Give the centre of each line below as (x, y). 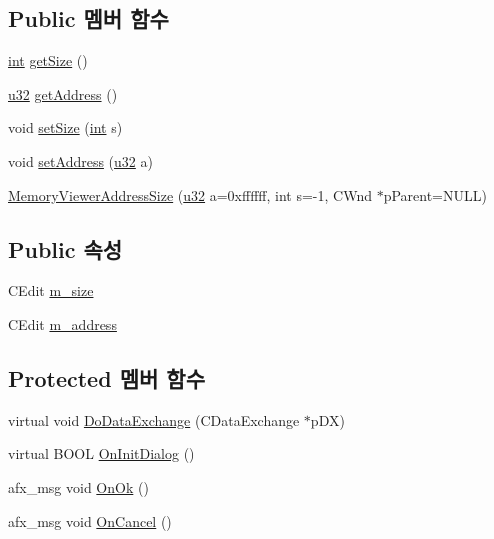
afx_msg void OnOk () (78, 486)
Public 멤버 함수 (88, 18)
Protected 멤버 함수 (106, 377)
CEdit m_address (62, 323)
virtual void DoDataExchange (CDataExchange (154, 419)
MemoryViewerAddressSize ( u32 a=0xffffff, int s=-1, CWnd (190, 194)
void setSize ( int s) (65, 127)
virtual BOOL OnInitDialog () (101, 453)
